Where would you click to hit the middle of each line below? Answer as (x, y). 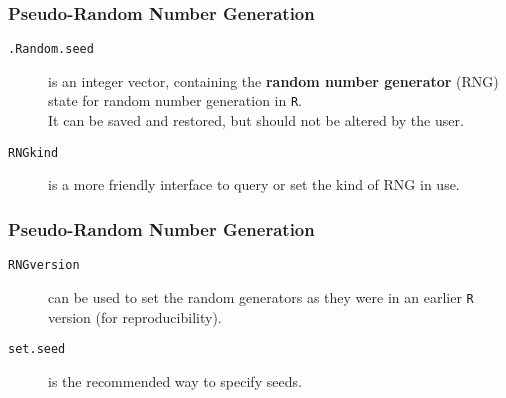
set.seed (37, 349)
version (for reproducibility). (135, 316)
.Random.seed (51, 49)
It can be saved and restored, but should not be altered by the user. (256, 120)
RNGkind (33, 152)
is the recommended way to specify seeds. (175, 380)
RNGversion (44, 265)
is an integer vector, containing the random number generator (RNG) (273, 80)
